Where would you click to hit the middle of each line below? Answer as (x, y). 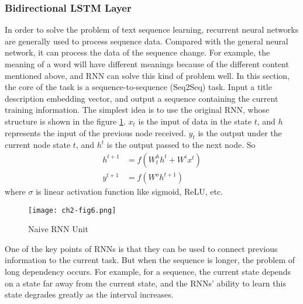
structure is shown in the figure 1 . (65, 121)
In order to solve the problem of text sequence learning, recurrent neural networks (152, 30)
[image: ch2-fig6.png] (72, 210)
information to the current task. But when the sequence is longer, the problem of (150, 260)
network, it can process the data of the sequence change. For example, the (137, 52)
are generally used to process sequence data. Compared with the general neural (147, 41)
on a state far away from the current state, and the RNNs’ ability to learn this (145, 283)
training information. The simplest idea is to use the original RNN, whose (137, 110)
